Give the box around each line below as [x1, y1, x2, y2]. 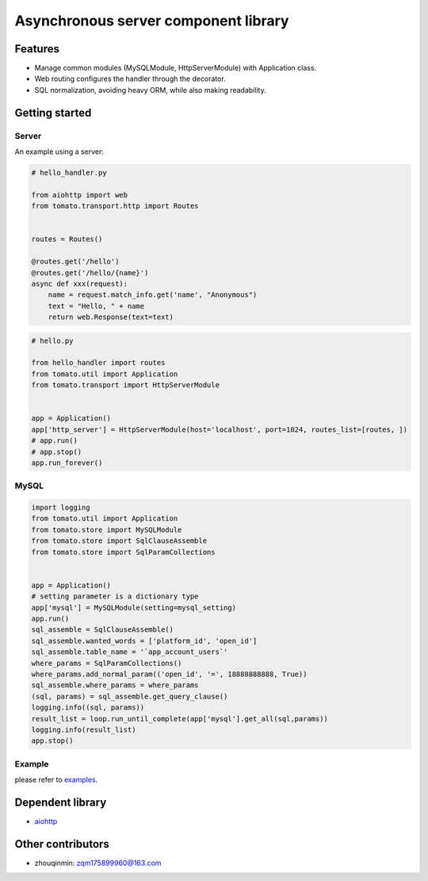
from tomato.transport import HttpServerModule [31, 381, 220, 390]
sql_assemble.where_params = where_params [31, 681, 199, 690]
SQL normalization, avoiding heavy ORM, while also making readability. [34, 85, 266, 94]
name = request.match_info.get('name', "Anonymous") [48, 290, 258, 299]
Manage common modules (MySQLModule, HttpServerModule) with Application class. [34, 63, 317, 73]
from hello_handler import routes [31, 358, 166, 367]
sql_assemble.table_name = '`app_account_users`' [31, 648, 228, 656]
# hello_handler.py [31, 167, 107, 177]
